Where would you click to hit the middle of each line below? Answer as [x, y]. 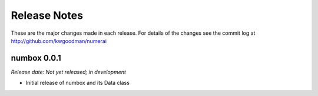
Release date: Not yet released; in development [69, 72]
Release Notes [47, 15]
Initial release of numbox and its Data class [77, 83]
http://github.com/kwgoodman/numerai [59, 41]
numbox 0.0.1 [36, 58]
